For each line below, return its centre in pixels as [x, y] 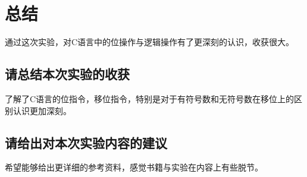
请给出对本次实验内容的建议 [86, 142]
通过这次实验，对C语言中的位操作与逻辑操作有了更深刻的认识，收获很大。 [150, 42]
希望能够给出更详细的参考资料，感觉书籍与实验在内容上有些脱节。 [134, 167]
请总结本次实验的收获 [67, 74]
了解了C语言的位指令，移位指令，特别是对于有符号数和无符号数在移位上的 [150, 98]
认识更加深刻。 [42, 110]
